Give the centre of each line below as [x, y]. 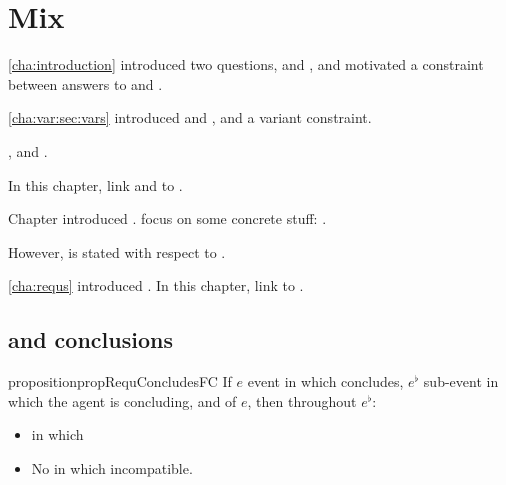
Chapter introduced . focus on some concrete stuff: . [167, 218]
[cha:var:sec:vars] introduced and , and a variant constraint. [190, 117]
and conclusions [90, 339]
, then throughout [302, 400]
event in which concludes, [325, 381]
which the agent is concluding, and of [122, 400]
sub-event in [461, 381]
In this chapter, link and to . [95, 184]
